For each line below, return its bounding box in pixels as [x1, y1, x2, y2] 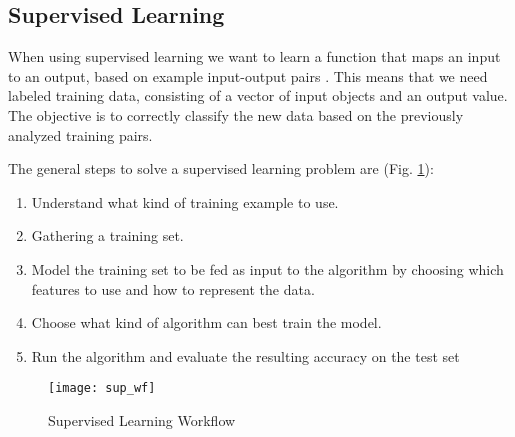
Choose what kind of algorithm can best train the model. [31, 312, 382, 333]
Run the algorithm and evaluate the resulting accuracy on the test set [31, 345, 460, 366]
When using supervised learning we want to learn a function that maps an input [8, 46, 501, 67]
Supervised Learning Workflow [48, 409, 236, 430]
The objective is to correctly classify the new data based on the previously [8, 104, 464, 125]
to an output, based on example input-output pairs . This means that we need [8, 65, 488, 86]
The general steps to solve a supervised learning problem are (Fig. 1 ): [8, 158, 434, 179]
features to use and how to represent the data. [31, 278, 315, 299]
